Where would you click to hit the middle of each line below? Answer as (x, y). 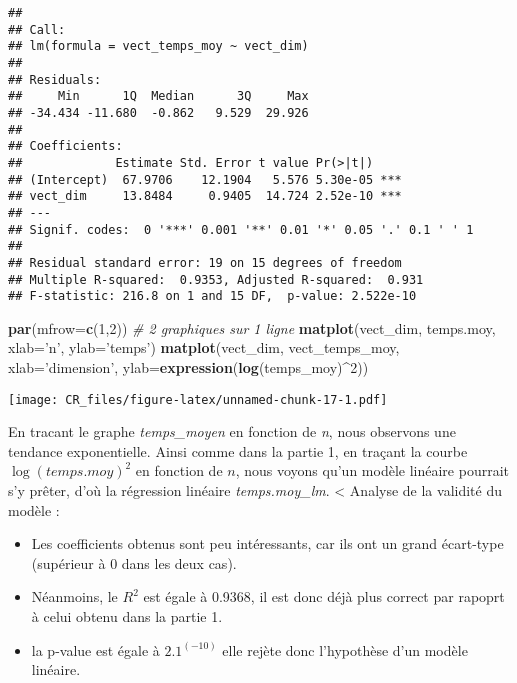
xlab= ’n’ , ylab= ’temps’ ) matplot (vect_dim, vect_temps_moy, (204, 347)
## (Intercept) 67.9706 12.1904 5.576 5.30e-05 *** (205, 179)
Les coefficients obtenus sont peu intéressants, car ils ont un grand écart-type (267, 543)
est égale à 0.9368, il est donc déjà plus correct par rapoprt (324, 596)
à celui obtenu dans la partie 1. (127, 616)
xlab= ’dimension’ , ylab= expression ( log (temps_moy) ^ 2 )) (188, 367)
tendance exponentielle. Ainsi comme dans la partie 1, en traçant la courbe (238, 450)
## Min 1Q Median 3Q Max (158, 96)
